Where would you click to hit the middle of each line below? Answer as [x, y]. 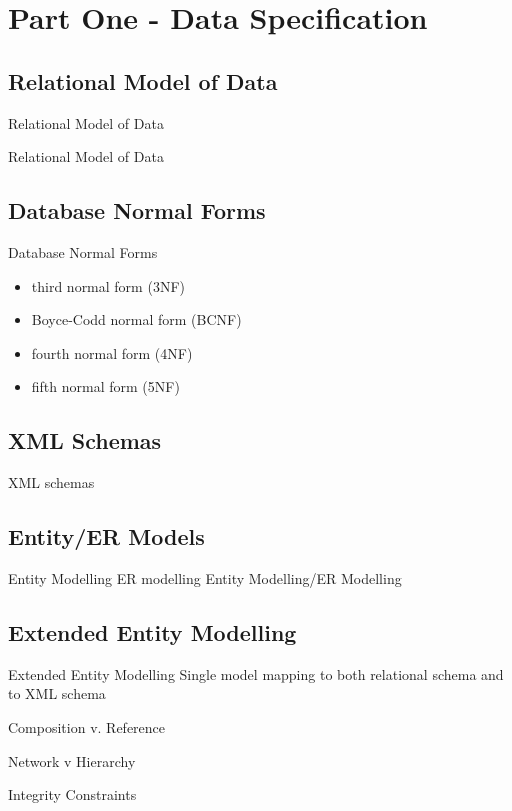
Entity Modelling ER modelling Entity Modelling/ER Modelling [205, 577]
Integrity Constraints [72, 794]
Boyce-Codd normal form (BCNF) [136, 319]
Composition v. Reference [87, 726]
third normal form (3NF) [108, 285]
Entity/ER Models [106, 536]
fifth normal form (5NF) [105, 386]
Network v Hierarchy [72, 760]
